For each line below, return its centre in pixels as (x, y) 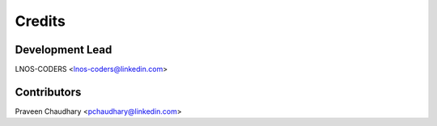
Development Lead (64, 50)
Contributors (48, 92)
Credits (40, 21)
